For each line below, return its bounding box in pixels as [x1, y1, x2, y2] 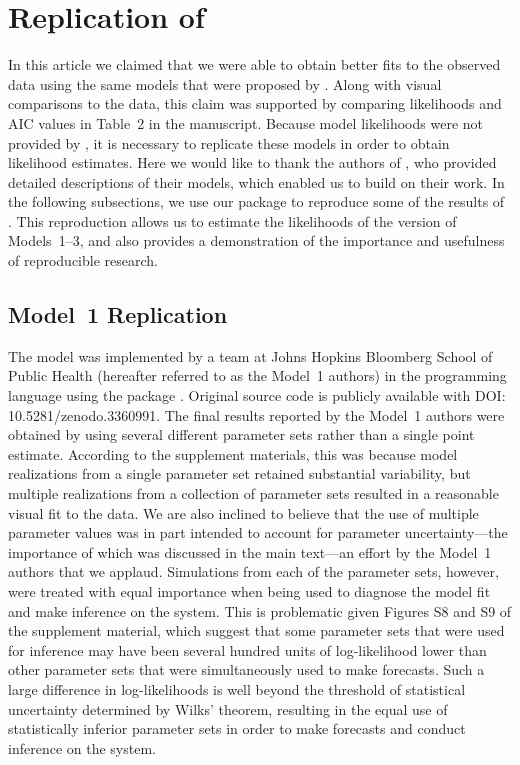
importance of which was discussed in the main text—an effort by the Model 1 [8, 541, 492, 562]
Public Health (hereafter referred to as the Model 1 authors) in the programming [8, 365, 507, 386]
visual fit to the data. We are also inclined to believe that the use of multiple [8, 502, 479, 523]
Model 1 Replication [8, 299, 228, 330]
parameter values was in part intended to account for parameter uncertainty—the [8, 522, 508, 543]
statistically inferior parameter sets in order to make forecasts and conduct [8, 718, 466, 739]
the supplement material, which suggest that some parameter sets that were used [8, 620, 505, 641]
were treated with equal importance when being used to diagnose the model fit [8, 580, 491, 601]
